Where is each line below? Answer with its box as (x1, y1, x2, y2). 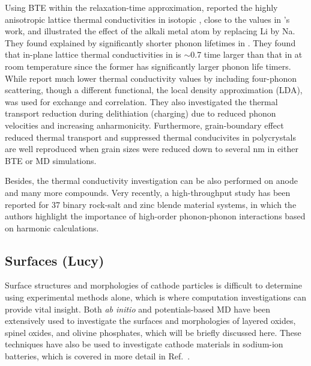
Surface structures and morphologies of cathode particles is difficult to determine (5, 279, 302, 291)
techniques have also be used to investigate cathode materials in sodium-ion (5, 338, 283, 350)
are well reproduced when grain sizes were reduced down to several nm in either (5, 142, 298, 155)
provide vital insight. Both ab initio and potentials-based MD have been (5, 302, 270, 315)
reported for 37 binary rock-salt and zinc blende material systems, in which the (5, 198, 297, 210)
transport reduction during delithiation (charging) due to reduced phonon (5, 107, 276, 120)
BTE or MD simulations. (5, 154, 97, 166)
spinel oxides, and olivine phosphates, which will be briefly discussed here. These (5, 326, 301, 338)
